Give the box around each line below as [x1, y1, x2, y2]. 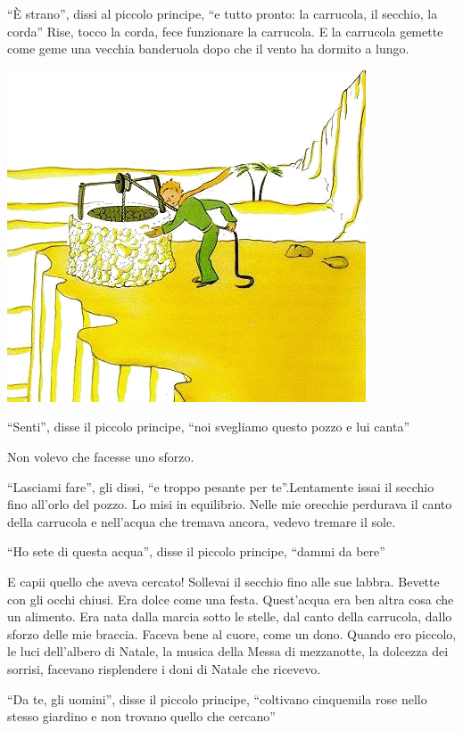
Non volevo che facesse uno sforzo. [7, 447, 194, 465]
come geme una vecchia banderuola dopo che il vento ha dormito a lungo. [7, 39, 409, 58]
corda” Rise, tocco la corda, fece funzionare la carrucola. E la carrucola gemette [7, 21, 443, 40]
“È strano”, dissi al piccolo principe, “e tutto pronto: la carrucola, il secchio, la [7, 4, 438, 22]
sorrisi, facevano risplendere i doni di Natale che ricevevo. [7, 659, 321, 678]
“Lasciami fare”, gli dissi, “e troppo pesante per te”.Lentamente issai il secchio [7, 477, 434, 496]
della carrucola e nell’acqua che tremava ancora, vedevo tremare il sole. [7, 512, 396, 530]
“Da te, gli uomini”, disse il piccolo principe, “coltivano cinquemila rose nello [7, 689, 427, 708]
